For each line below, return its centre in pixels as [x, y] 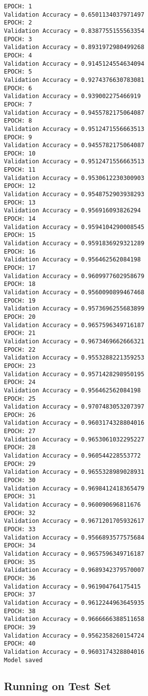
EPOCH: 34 [20, 546]
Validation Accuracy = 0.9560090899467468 [74, 292]
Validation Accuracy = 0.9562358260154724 [74, 635]
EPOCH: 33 [20, 529]
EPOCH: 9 [18, 137]
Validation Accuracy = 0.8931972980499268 [74, 47]
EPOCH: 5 [18, 72]
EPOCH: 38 [20, 611]
